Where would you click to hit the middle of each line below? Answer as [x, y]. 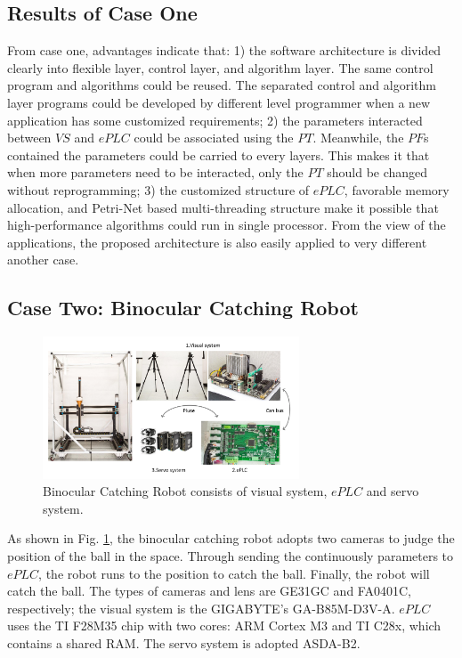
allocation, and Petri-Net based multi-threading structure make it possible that [223, 207]
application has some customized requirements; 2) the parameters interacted [215, 120]
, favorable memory [397, 189]
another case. [43, 260]
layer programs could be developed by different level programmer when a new [219, 102]
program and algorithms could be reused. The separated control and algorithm [222, 85]
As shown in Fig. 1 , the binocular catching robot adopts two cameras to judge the [231, 538]
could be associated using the [214, 138]
